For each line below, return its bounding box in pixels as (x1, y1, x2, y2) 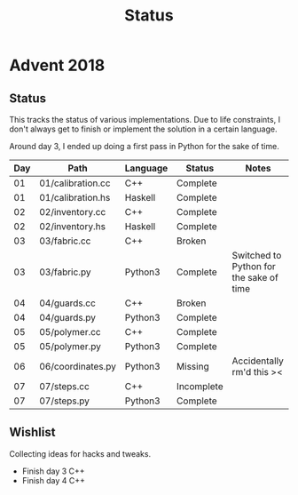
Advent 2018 (9, 55, 106, 76)
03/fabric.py (39, 266, 91, 278)
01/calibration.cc (39, 177, 111, 189)
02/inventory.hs (39, 220, 106, 232)
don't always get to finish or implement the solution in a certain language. (9, 124, 278, 134)
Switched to (231, 250, 282, 261)
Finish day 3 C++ (21, 466, 86, 476)
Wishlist (9, 425, 56, 440)
